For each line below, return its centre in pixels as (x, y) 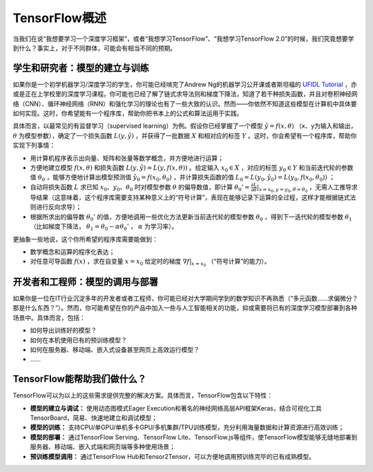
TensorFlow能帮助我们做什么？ (79, 379)
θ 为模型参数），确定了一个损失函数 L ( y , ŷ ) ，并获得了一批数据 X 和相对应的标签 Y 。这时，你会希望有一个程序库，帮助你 (185, 135)
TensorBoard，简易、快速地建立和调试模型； (94, 418)
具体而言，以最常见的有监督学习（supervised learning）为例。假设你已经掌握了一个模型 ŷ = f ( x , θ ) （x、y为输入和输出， (185, 126)
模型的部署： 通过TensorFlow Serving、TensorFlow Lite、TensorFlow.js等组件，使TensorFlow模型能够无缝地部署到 (194, 437)
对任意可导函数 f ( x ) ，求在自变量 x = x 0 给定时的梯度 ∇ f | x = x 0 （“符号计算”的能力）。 (150, 263)
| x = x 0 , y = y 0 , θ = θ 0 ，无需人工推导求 (307, 188)
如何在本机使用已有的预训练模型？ (78, 340)
